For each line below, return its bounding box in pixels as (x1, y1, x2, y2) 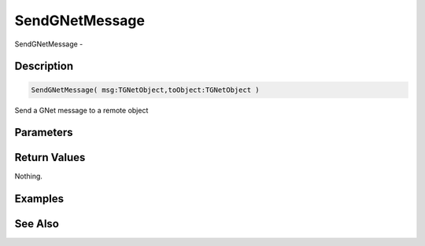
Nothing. (14, 171, 43, 181)
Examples (14, 193, 65, 206)
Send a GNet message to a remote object (14, 105, 149, 115)
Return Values (14, 151, 86, 164)
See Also (14, 217, 59, 231)
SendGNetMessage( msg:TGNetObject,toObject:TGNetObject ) (31, 85, 260, 94)
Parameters (14, 126, 73, 139)
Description (14, 60, 74, 73)
